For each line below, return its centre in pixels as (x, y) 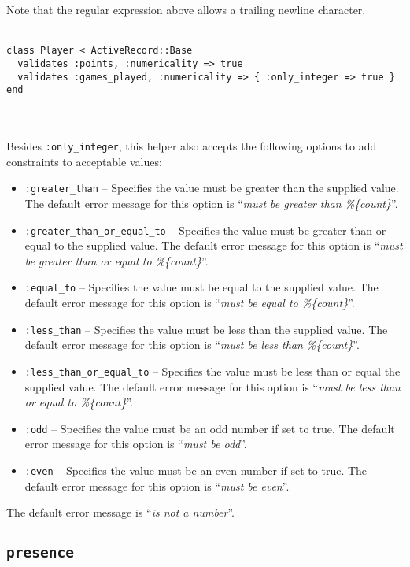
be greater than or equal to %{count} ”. (116, 260)
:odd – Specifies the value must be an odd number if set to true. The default (210, 428)
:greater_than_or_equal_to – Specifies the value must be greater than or (205, 230)
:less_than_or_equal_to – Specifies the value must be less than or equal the (212, 371)
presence (40, 553)
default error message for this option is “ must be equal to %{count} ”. (190, 302)
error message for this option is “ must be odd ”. (136, 444)
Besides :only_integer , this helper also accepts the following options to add (192, 146)
